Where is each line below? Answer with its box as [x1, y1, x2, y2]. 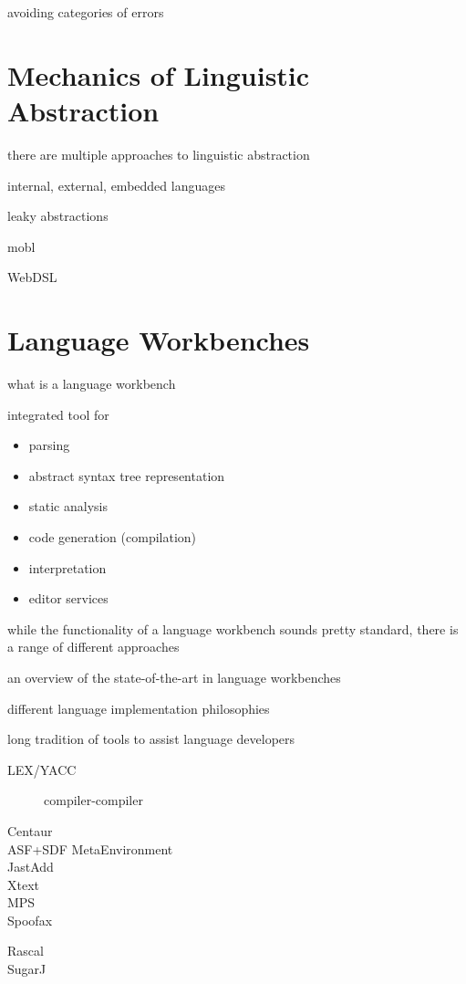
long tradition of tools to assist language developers [7, 729, 295, 748]
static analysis [28, 497, 108, 516]
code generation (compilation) [28, 527, 197, 546]
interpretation [28, 558, 107, 577]
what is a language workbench [7, 374, 176, 393]
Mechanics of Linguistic [7, 56, 310, 93]
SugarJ [7, 959, 47, 979]
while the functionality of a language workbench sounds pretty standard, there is [7, 619, 459, 638]
